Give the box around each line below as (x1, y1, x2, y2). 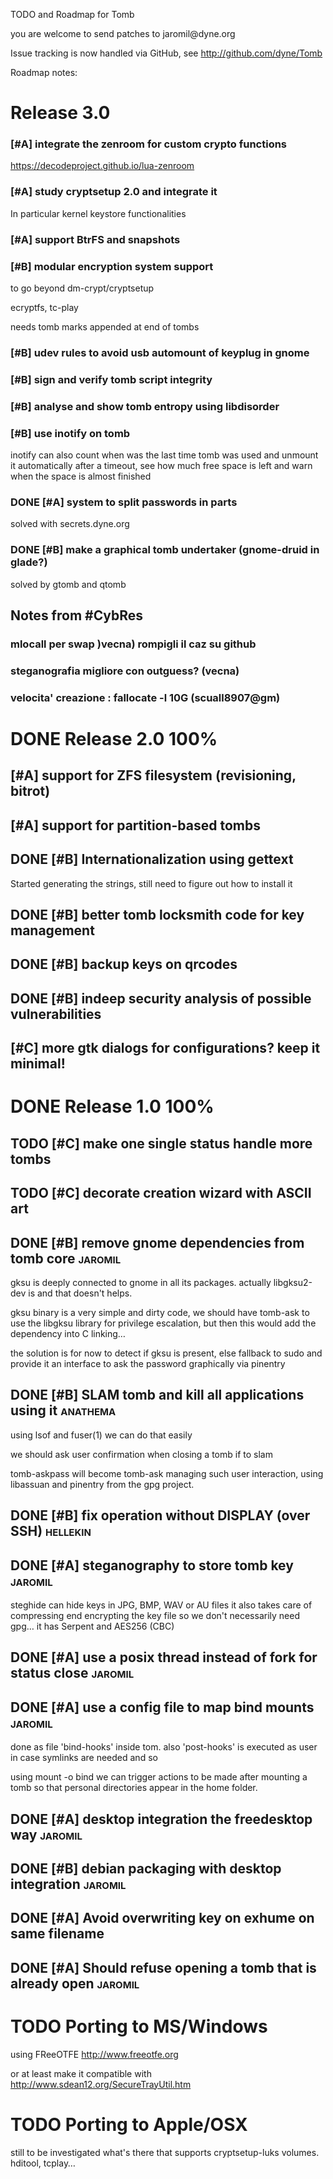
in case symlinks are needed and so (10, 1752, 158, 1764)
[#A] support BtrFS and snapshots (10, 232, 181, 246)
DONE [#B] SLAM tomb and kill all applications (10, 1387, 305, 1404)
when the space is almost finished (10, 470, 152, 483)
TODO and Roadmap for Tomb (10, 9, 135, 20)
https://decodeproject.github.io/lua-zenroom (10, 160, 195, 172)
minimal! (10, 1055, 66, 1073)
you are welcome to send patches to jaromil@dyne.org (10, 28, 236, 39)
